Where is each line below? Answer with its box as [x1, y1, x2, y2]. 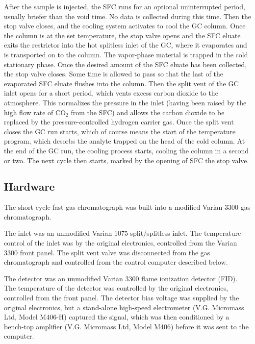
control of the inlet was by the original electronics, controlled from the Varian [4, 238, 237, 248]
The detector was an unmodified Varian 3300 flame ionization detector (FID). [4, 273, 238, 283]
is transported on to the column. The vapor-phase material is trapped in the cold [4, 49, 248, 59]
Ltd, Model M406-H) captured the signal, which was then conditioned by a [4, 312, 229, 322]
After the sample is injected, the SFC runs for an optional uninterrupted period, [4, 1, 245, 11]
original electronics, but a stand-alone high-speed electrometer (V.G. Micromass [4, 302, 244, 312]
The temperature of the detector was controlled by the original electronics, [4, 283, 228, 293]
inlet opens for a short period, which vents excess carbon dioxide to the [4, 88, 218, 98]
